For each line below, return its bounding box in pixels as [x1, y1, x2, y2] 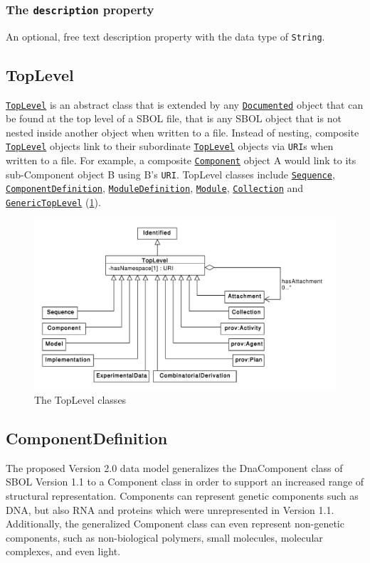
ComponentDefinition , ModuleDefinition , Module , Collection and [6, 181, 304, 195]
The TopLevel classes [34, 392, 127, 407]
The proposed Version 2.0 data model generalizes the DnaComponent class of [6, 460, 343, 475]
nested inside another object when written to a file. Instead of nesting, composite [6, 124, 359, 139]
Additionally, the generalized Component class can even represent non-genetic [6, 516, 344, 531]
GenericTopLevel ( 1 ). [6, 195, 101, 210]
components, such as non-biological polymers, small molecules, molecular [6, 530, 323, 545]
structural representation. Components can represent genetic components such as [6, 488, 359, 503]
